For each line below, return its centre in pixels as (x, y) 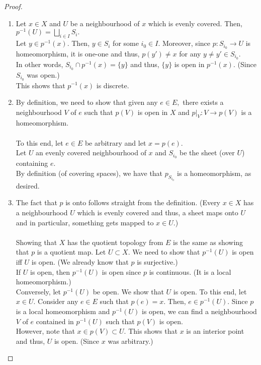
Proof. (13, 6)
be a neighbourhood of (105, 23)
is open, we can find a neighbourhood (199, 311)
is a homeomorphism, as (214, 173)
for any (190, 53)
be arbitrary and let (115, 142)
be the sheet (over (207, 153)
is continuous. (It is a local (190, 271)
